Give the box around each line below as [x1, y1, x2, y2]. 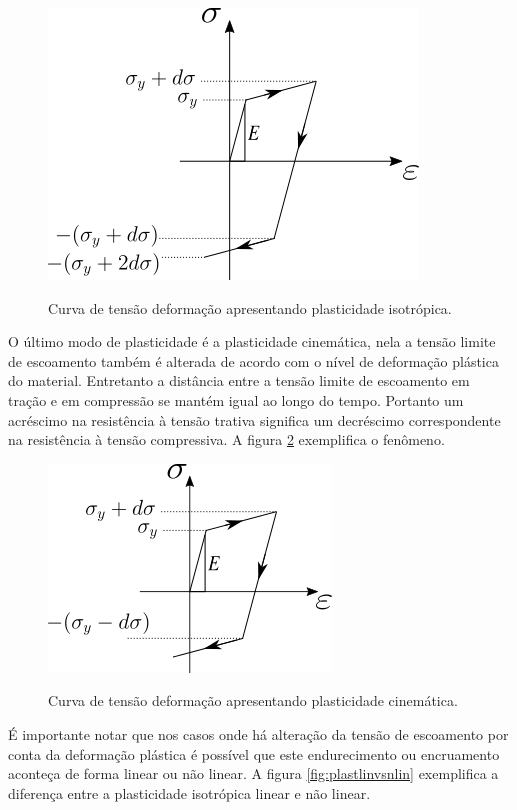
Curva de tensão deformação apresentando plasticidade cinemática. [48, 690, 458, 711]
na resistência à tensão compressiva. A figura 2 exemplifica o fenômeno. [8, 429, 445, 450]
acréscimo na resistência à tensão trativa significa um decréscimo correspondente [8, 409, 501, 430]
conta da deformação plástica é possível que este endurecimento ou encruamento [8, 743, 500, 764]
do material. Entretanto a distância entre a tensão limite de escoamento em [8, 370, 470, 391]
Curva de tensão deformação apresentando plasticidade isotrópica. [48, 297, 452, 318]
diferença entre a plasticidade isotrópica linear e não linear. [8, 782, 371, 803]
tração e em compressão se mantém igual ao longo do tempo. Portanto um [8, 389, 464, 410]
